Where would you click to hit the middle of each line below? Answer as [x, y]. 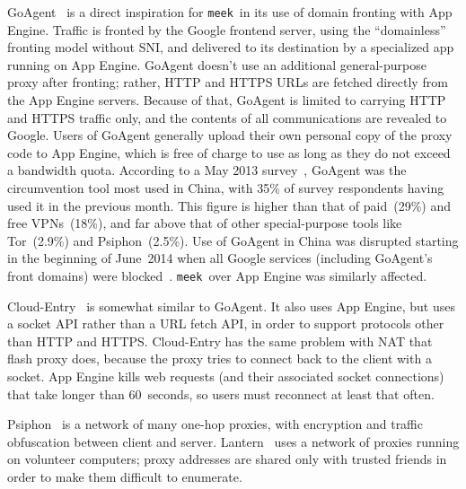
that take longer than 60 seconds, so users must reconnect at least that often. [221, 393]
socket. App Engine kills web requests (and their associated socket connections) [226, 376]
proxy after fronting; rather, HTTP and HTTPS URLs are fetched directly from [228, 82]
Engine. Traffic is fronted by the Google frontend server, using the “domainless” [227, 29]
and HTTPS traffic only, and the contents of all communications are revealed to [227, 117]
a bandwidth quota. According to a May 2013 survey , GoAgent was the [207, 170]
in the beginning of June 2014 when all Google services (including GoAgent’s [220, 258]
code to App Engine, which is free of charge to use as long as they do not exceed [229, 152]
